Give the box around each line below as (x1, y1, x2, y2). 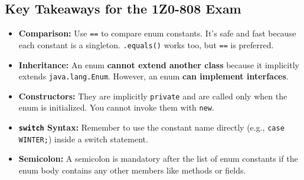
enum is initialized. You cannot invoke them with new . (18, 101, 214, 114)
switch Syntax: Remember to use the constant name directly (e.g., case (18, 121, 285, 134)
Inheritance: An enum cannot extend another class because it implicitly (18, 58, 299, 71)
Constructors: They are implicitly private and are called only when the (18, 89, 287, 102)
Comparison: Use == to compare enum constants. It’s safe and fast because (18, 27, 296, 39)
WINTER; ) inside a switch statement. (18, 132, 148, 145)
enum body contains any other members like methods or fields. (18, 164, 246, 176)
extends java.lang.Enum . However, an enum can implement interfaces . (18, 70, 289, 82)
